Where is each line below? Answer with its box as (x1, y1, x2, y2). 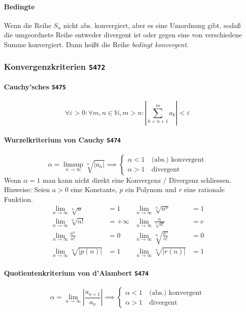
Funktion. (4, 194, 33, 204)
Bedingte (4, 1, 35, 11)
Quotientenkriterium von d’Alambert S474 (4, 267, 149, 278)
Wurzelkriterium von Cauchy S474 (4, 135, 121, 145)
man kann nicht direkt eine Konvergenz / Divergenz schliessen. (42, 174, 231, 185)
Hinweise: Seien (4, 184, 50, 195)
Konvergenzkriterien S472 (4, 60, 105, 72)
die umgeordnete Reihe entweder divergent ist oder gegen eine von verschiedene (4, 29, 242, 40)
